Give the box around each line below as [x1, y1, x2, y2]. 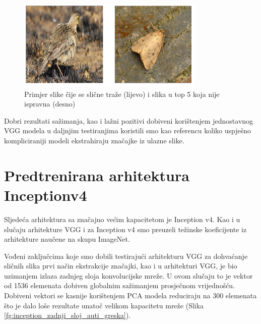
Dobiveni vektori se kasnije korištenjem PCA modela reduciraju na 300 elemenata [4, 290, 257, 301]
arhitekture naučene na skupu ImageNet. [4, 234, 130, 244]
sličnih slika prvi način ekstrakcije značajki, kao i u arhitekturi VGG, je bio [4, 260, 237, 271]
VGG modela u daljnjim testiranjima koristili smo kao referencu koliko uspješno [4, 125, 251, 136]
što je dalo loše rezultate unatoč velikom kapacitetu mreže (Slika [4, 300, 204, 310]
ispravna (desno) [24, 98, 76, 109]
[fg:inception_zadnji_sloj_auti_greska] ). [4, 310, 131, 320]
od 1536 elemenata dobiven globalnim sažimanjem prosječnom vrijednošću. [4, 280, 235, 291]
